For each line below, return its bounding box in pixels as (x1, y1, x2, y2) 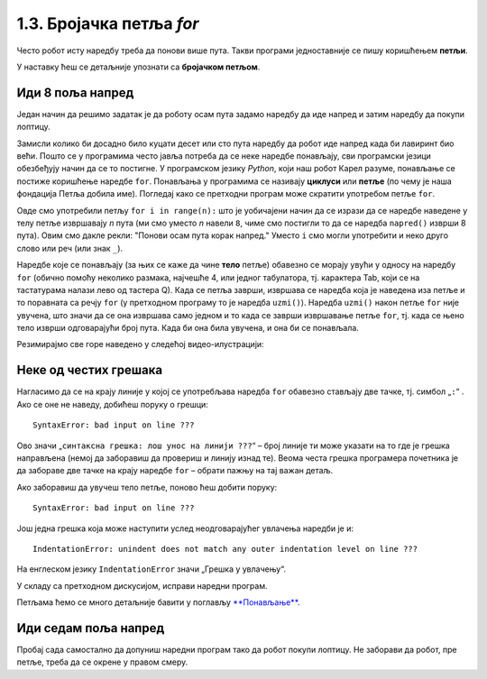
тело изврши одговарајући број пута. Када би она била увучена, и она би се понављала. (16, 323, 360, 334)
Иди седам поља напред (16, 620, 165, 636)
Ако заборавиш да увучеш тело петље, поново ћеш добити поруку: (16, 482, 278, 492)
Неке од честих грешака (16, 362, 162, 378)
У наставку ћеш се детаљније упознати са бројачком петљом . (16, 61, 261, 72)
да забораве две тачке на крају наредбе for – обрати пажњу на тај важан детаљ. (16, 465, 334, 476)
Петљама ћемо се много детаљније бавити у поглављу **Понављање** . (16, 597, 300, 608)
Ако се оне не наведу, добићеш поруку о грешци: (16, 399, 209, 409)
